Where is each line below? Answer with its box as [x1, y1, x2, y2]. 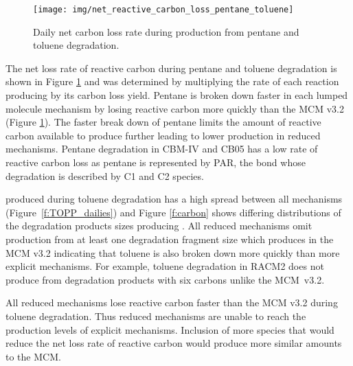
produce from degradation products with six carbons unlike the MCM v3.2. [5, 272, 325, 286]
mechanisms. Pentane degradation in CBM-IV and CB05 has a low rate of [5, 141, 318, 156]
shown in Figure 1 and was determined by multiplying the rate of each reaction [5, 74, 339, 89]
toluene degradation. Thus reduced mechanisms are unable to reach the [5, 308, 306, 323]
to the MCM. [5, 349, 61, 363]
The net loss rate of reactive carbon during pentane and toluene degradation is [5, 60, 337, 75]
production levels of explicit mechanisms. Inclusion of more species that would [5, 322, 334, 336]
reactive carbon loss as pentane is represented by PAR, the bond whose [5, 155, 306, 169]
